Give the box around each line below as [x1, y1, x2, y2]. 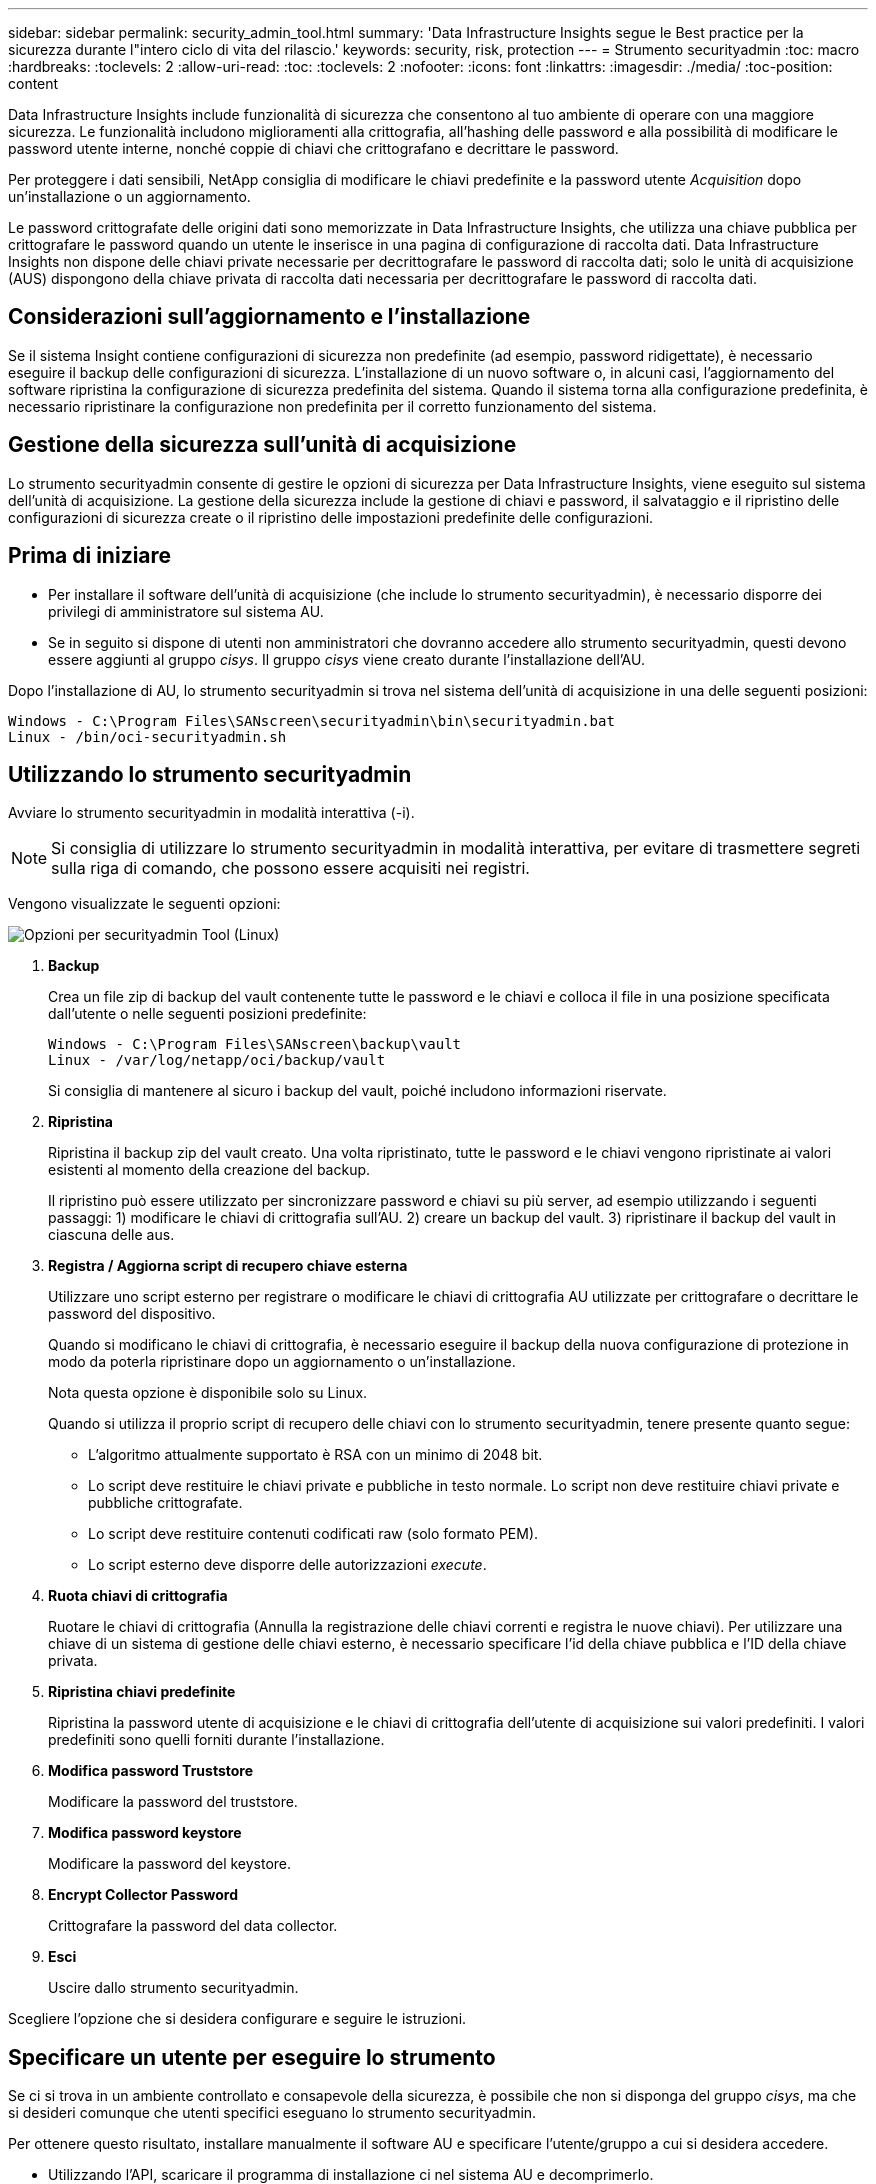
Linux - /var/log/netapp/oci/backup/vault [48, 1052, 386, 1069]
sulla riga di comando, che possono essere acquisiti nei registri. [51, 858, 530, 879]
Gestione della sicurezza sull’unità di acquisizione [8, 432, 517, 458]
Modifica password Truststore [48, 1762, 254, 1780]
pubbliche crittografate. [88, 1494, 243, 1512]
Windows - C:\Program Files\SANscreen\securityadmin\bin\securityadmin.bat [8, 712, 615, 729]
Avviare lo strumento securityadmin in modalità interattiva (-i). [8, 804, 415, 822]
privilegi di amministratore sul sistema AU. [48, 602, 324, 620]
